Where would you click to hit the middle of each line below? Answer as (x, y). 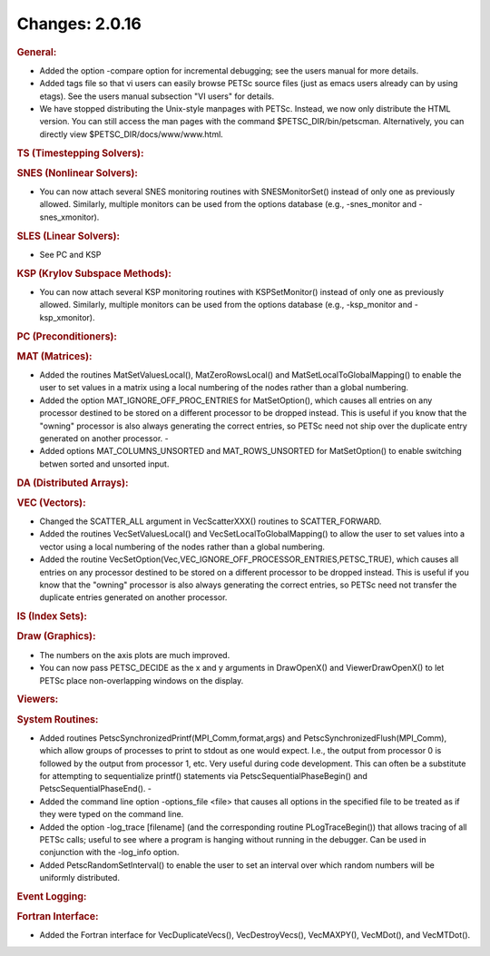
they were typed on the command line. (112, 814)
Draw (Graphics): (56, 636)
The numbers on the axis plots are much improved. (135, 655)
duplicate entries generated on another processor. (133, 597)
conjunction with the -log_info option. (109, 853)
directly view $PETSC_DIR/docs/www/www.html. (132, 134)
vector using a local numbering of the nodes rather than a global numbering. (182, 547)
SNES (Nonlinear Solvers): (77, 172)
